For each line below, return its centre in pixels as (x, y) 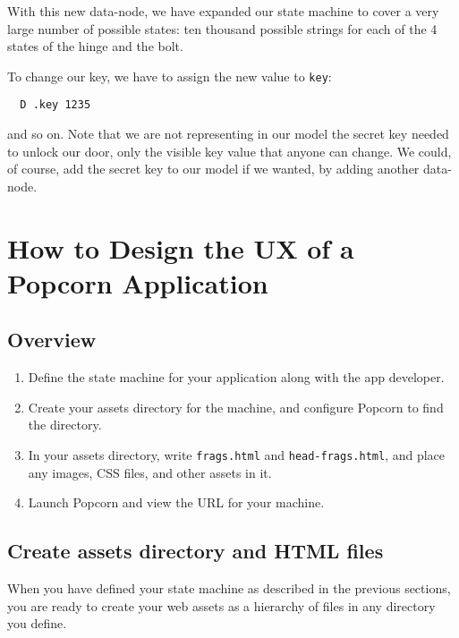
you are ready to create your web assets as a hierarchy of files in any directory (221, 605)
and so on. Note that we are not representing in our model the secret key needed (228, 134)
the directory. (65, 425)
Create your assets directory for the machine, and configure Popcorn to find (236, 407)
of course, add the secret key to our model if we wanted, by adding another (213, 169)
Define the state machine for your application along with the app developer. (236, 377)
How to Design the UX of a (181, 247)
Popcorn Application (138, 282)
